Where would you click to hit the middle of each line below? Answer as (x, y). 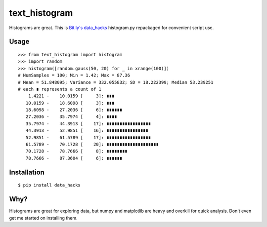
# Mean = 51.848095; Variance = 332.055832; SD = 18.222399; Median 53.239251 (116, 82)
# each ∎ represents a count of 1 (60, 89)
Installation (27, 172)
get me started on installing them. (43, 218)
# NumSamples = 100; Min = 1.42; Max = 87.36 (74, 76)
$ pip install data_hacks (49, 185)
